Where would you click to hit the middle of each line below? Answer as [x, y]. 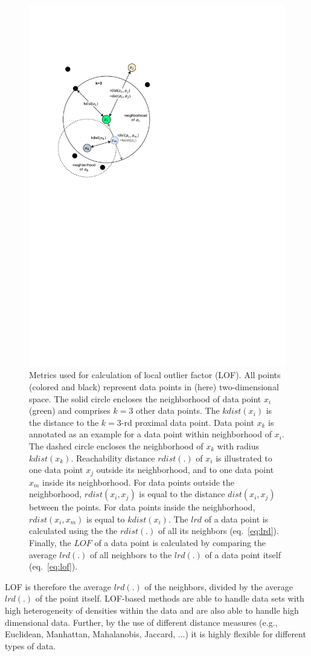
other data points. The [178, 410]
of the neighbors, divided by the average [219, 586]
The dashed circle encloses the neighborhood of [116, 446]
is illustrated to [244, 458]
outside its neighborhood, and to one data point [185, 470]
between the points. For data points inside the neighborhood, [142, 507]
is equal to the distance [182, 494]
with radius [238, 446]
